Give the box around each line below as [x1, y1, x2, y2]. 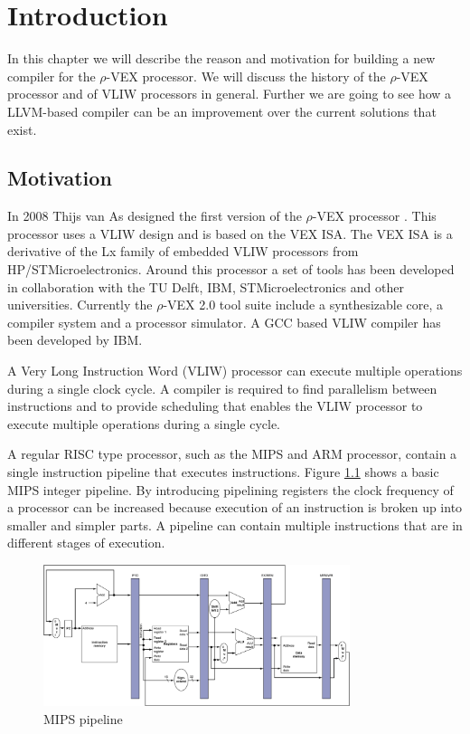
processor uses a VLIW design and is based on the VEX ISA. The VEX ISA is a [7, 224, 453, 243]
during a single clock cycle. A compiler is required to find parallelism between [7, 378, 437, 397]
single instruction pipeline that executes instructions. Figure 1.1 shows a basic [7, 462, 439, 481]
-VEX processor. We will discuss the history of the [106, 66, 386, 85]
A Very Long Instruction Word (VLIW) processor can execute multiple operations [7, 361, 463, 380]
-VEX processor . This [312, 206, 437, 225]
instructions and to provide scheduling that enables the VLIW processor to [7, 396, 423, 415]
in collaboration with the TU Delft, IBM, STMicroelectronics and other [7, 277, 404, 296]
